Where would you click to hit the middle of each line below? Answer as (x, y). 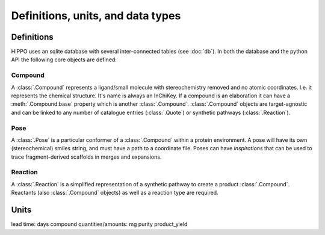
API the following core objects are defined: (64, 60)
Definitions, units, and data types (96, 16)
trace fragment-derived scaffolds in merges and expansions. (86, 157)
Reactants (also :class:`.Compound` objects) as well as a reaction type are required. (115, 193)
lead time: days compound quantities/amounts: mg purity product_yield (99, 224)
